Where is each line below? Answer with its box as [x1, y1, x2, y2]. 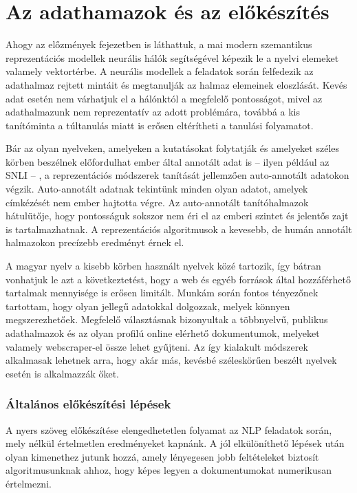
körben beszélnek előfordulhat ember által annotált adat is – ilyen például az [6, 154, 329, 168]
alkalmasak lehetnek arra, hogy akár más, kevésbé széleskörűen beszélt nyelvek [6, 353, 337, 367]
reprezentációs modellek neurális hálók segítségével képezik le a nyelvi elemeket [6, 50, 339, 65]
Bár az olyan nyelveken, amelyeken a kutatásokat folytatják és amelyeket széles [6, 141, 340, 155]
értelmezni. [6, 476, 52, 490]
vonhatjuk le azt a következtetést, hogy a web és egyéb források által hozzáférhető [6, 272, 351, 286]
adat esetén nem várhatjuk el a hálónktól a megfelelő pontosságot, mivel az [6, 91, 323, 105]
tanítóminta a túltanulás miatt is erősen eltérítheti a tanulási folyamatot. [6, 118, 314, 132]
